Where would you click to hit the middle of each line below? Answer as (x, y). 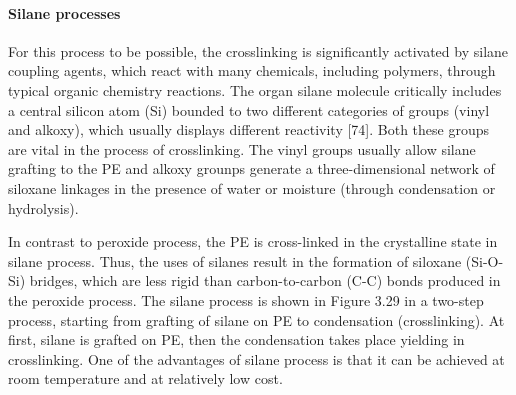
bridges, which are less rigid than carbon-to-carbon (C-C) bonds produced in (265, 280)
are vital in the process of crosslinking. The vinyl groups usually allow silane (242, 148)
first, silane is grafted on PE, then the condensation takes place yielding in (236, 339)
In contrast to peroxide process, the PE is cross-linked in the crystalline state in (253, 241)
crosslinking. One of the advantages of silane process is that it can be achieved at (256, 358)
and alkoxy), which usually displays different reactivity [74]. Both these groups (248, 129)
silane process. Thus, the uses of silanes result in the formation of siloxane (235, 260)
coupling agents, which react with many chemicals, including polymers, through (252, 70)
